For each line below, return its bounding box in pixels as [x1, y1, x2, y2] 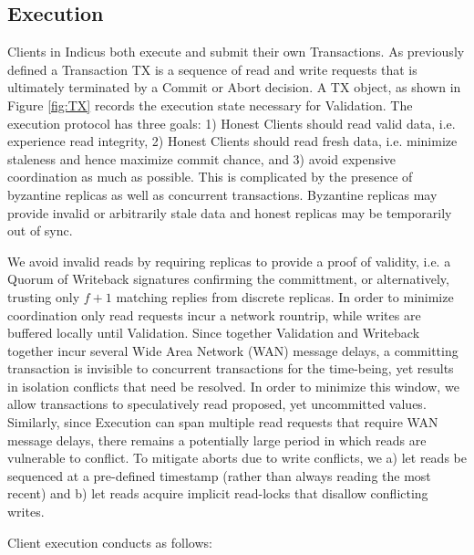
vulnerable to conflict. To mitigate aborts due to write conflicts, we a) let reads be [7, 448, 467, 467]
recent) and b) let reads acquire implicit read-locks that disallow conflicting [7, 484, 428, 503]
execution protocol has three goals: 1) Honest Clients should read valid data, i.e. [7, 113, 456, 132]
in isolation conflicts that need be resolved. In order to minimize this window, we [7, 376, 459, 395]
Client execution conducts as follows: [7, 532, 212, 551]
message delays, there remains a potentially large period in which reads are [7, 430, 427, 449]
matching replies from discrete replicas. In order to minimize [116, 287, 454, 306]
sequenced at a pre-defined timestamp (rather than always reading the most [7, 466, 431, 485]
